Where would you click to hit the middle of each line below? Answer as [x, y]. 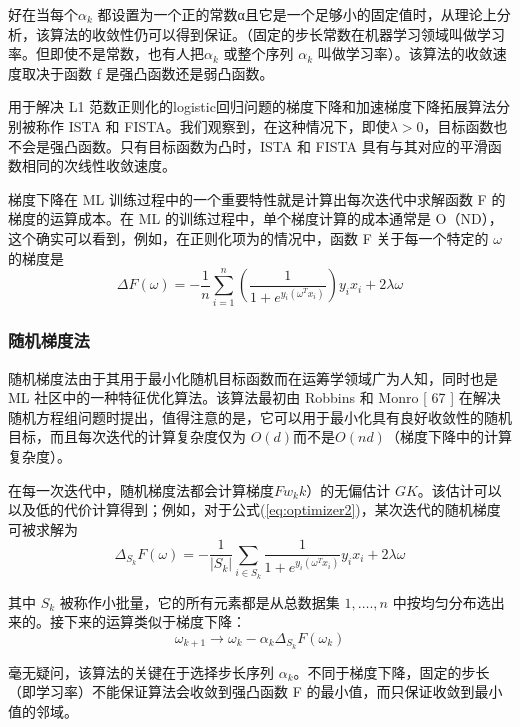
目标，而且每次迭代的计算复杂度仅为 [127, 436]
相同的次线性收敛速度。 [98, 165]
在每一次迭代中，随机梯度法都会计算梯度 [141, 489]
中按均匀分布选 [441, 601]
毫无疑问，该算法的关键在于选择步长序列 [141, 671]
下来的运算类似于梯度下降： [154, 621]
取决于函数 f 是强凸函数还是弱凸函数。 [147, 72]
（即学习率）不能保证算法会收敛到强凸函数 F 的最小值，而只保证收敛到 [241, 691]
